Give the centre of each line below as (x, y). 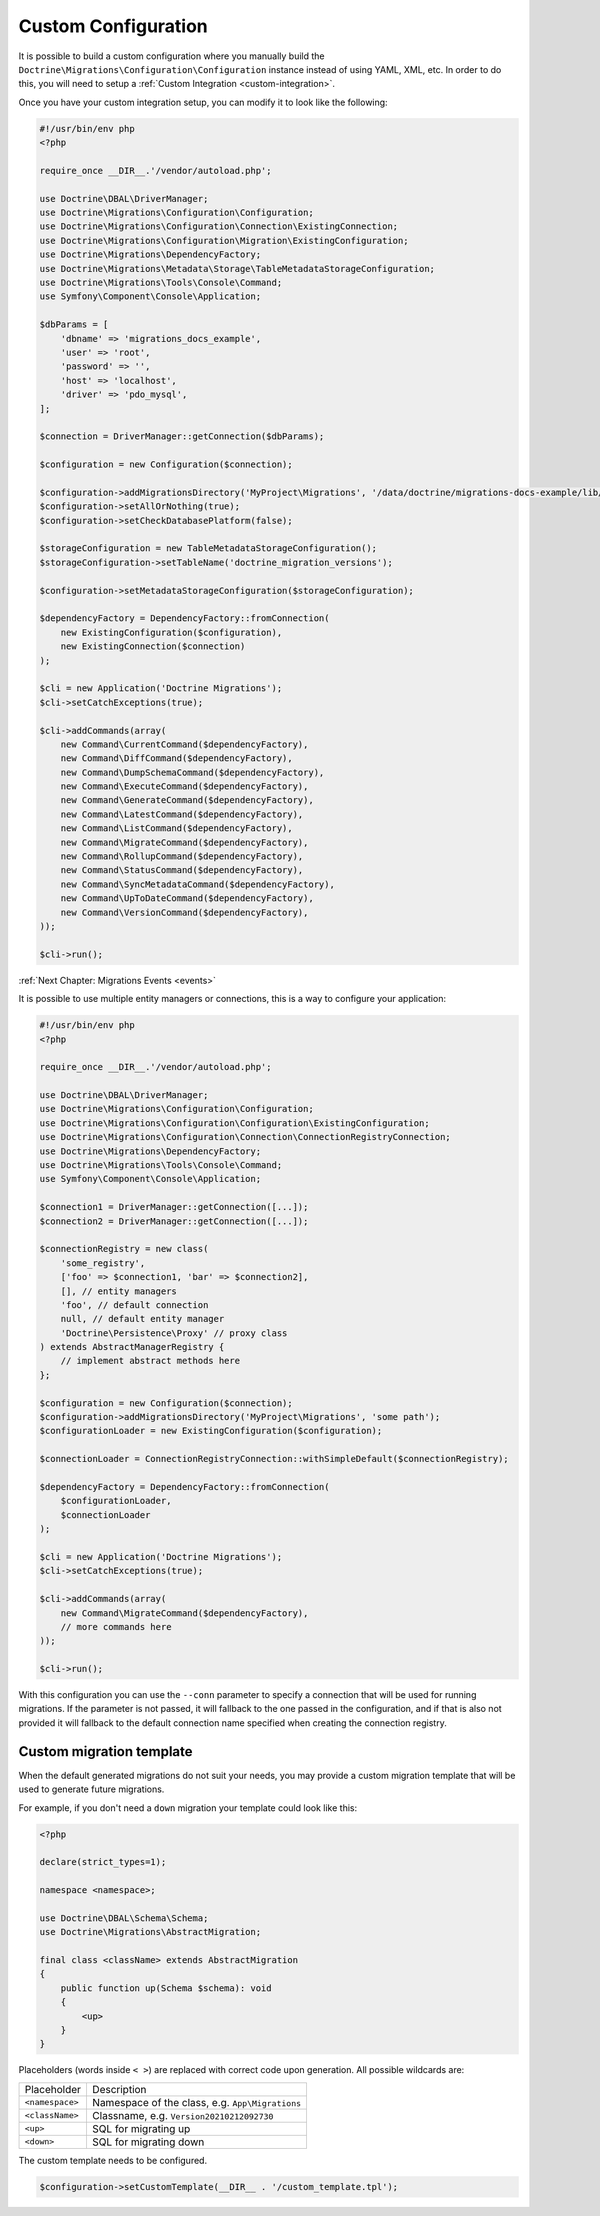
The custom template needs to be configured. (113, 2160)
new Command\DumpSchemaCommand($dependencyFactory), (192, 772)
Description (119, 2089)
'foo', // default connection (134, 1304)
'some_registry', (103, 1263)
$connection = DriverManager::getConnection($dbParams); (182, 436)
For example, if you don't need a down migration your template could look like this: (188, 1807)
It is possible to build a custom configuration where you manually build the (171, 56)
